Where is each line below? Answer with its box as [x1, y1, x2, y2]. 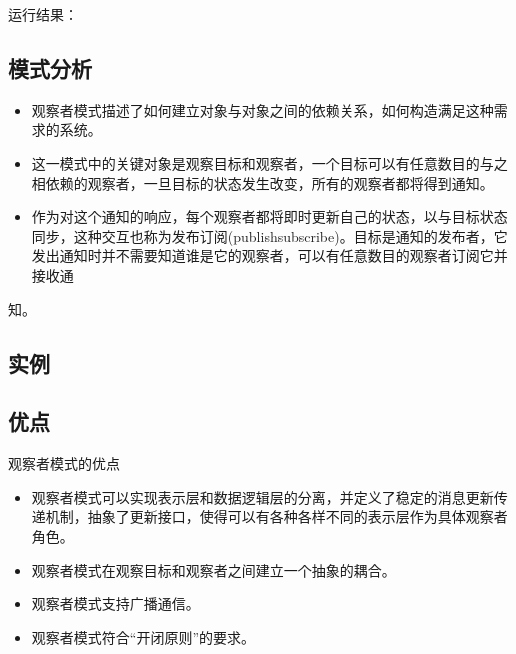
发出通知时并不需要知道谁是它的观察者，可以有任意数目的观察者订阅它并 [31, 245, 508, 266]
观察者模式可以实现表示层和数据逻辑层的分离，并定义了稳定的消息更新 [31, 486, 494, 507]
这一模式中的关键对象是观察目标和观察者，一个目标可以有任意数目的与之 [31, 152, 508, 173]
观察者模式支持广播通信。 [31, 593, 200, 614]
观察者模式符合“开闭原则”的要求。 [31, 626, 256, 647]
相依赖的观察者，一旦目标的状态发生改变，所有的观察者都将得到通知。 [31, 172, 494, 193]
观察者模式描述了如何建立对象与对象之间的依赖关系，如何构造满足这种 [31, 99, 494, 120]
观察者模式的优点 [8, 453, 120, 474]
